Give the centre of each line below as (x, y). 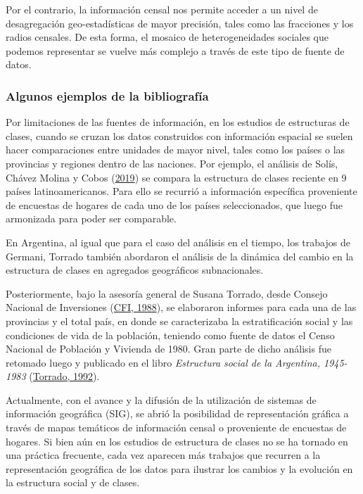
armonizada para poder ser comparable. (91, 218)
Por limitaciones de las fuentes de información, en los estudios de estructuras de (178, 122)
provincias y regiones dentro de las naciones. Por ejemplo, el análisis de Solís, (172, 163)
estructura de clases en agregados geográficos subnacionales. (135, 270)
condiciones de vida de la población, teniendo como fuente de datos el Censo (170, 335)
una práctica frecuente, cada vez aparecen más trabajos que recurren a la (163, 455)
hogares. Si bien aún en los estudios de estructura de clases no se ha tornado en (177, 441)
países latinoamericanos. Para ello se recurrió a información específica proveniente (181, 191)
